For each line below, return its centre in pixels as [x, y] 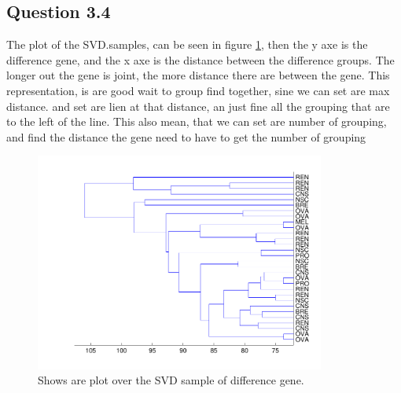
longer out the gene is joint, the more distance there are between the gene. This [198, 75]
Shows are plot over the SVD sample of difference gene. [171, 380]
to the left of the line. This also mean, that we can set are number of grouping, [197, 121]
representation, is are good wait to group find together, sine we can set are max [198, 90]
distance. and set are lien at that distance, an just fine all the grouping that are [198, 106]
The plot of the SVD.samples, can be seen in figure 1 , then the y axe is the [187, 44]
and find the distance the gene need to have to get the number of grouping [186, 136]
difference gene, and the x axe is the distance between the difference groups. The [200, 59]
